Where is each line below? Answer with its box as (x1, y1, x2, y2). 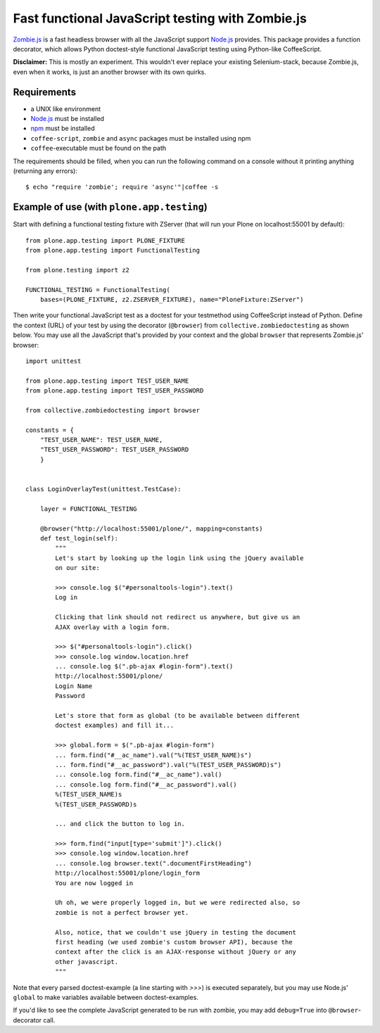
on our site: (55, 564, 100, 572)
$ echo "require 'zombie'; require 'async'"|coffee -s (25, 183, 219, 191)
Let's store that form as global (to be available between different (55, 711, 300, 720)
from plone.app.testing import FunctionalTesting (25, 246, 201, 255)
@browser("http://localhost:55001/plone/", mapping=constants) (39, 524, 263, 533)
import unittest (25, 357, 82, 365)
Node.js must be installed (30, 115, 105, 123)
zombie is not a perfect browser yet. (55, 908, 189, 916)
